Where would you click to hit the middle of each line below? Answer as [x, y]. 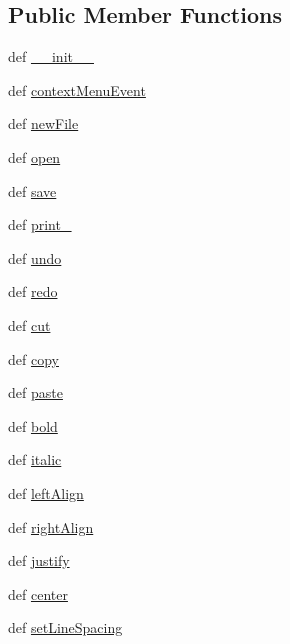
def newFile [43, 123]
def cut [29, 324]
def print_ [40, 224]
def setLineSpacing [65, 627]
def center [38, 593]
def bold [33, 425]
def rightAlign [51, 526]
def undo [35, 257]
